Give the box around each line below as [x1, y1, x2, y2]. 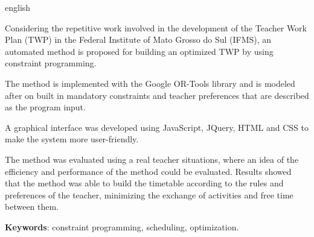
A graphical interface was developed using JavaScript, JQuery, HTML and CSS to [5, 121, 309, 133]
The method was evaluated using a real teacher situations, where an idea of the [5, 153, 299, 165]
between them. [5, 200, 59, 213]
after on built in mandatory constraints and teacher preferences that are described [5, 89, 309, 101]
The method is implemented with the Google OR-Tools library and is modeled [5, 77, 295, 89]
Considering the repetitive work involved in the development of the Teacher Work [5, 21, 307, 34]
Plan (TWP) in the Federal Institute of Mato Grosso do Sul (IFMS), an [5, 33, 272, 46]
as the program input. [5, 101, 86, 113]
